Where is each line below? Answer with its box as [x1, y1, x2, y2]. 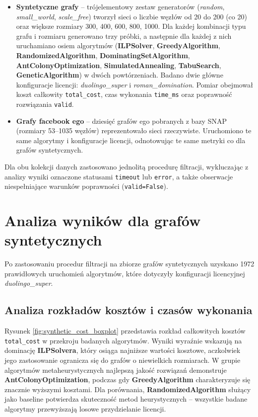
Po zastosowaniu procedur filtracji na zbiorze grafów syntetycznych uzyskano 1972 [4, 258, 255, 269]
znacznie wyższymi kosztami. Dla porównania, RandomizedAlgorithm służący [4, 384, 251, 394]
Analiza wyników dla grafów [4, 210, 201, 231]
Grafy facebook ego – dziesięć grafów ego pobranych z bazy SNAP [16, 115, 227, 126]
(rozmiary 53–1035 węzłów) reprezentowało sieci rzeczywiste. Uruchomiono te [16, 125, 252, 136]
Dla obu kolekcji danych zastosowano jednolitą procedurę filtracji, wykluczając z [4, 162, 249, 172]
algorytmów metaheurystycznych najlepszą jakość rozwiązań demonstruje [4, 364, 227, 375]
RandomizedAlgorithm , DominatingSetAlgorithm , [16, 50, 190, 60]
